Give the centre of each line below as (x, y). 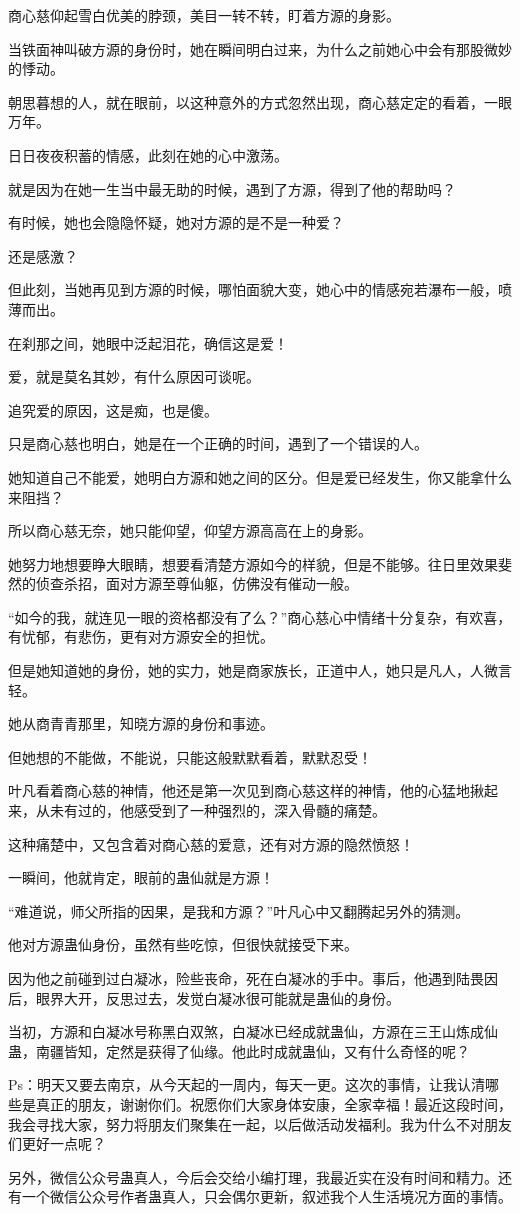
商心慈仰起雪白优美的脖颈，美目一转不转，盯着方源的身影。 (204, 15)
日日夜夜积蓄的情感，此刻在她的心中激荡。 (148, 154)
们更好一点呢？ (57, 1143)
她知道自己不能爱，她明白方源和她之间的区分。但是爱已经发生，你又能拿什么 (260, 476)
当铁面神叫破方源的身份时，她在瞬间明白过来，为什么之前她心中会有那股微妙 (260, 48)
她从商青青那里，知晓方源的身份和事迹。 (141, 723)
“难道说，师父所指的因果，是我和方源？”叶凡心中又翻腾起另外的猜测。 (239, 910)
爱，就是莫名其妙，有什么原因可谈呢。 (134, 376)
